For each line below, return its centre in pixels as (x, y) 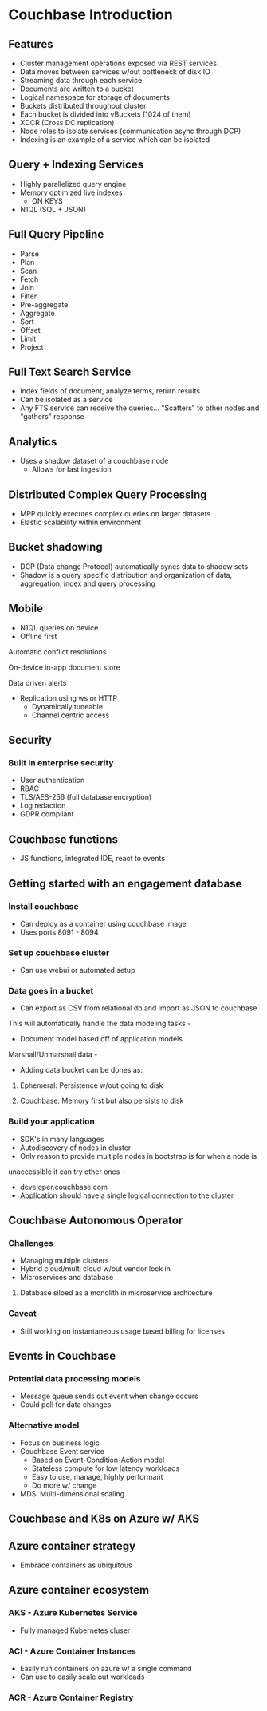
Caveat (23, 1314)
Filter (28, 296)
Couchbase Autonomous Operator (96, 1221)
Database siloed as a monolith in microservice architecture (116, 1293)
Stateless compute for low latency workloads (106, 1468)
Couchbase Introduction (90, 15)
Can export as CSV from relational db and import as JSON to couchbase (138, 1008)
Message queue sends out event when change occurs (109, 1396)
